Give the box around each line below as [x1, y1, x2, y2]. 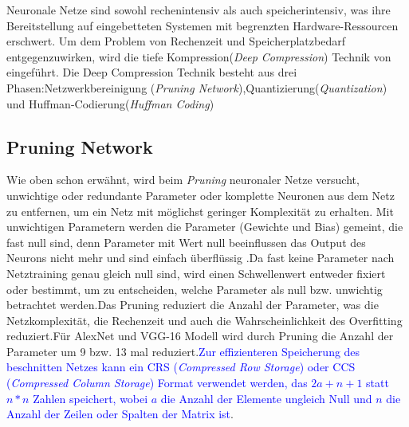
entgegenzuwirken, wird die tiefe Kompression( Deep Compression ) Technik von [6, 48, 391, 65]
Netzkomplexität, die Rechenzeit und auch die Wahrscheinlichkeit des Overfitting [6, 311, 403, 328]
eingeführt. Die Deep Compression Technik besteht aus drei [6, 64, 297, 80]
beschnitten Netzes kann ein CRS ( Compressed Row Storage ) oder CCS [6, 358, 356, 375]
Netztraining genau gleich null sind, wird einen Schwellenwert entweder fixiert [6, 264, 386, 281]
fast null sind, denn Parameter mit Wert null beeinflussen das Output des [6, 233, 366, 250]
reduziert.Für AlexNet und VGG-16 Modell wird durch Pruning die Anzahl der [6, 327, 394, 344]
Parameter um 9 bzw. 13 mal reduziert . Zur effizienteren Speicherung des [6, 343, 360, 359]
